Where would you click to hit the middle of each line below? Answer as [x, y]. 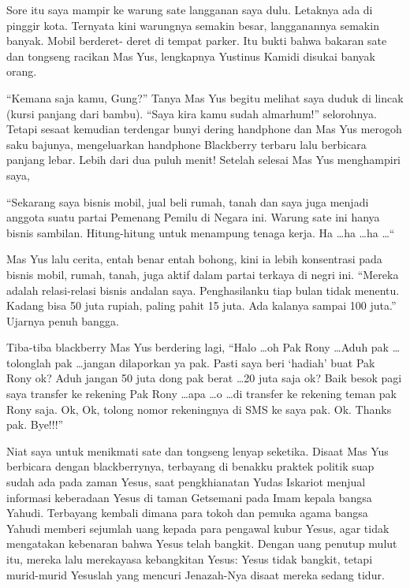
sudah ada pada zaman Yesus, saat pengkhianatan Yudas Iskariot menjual [186, 482]
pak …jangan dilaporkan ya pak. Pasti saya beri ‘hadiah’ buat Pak [215, 362]
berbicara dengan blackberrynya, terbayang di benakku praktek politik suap [190, 466]
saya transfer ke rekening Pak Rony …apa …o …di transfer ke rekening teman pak [201, 394]
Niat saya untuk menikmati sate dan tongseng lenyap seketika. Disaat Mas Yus [198, 450]
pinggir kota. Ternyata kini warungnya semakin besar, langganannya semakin [193, 25]
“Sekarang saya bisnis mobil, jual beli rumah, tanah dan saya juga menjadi [188, 201]
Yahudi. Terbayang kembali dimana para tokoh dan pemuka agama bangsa [187, 513]
